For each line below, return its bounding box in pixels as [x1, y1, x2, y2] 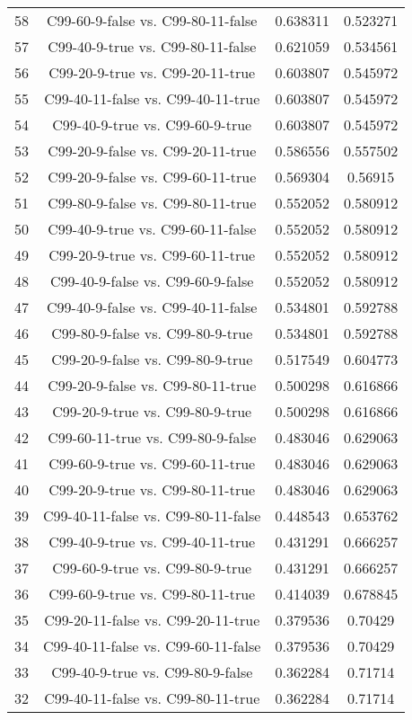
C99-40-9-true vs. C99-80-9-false [51, 662, 253, 682]
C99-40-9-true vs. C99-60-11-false [48, 218, 257, 239]
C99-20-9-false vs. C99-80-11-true [48, 375, 257, 396]
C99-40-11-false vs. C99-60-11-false [43, 636, 261, 656]
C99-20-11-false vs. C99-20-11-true [44, 609, 260, 630]
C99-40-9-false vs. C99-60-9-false [50, 271, 254, 291]
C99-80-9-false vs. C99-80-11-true [48, 192, 257, 213]
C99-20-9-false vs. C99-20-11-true [48, 140, 257, 161]
